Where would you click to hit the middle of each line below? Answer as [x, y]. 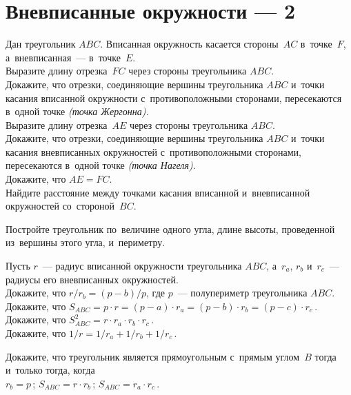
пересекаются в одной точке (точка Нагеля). [101, 165]
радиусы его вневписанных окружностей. [92, 279]
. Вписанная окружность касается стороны [189, 44]
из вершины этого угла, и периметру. [86, 242]
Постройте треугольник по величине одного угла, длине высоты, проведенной [170, 229]
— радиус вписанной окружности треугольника [142, 266]
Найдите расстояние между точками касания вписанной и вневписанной [158, 192]
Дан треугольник [41, 44]
